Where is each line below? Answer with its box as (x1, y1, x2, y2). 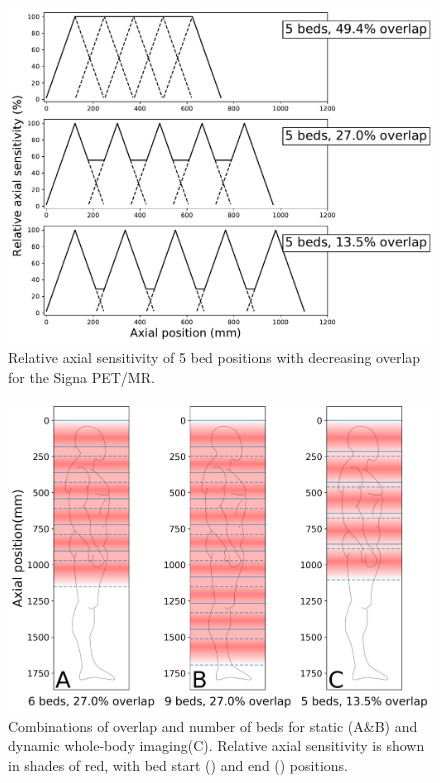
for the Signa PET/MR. (8, 366, 155, 387)
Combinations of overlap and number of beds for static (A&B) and (8, 715, 418, 736)
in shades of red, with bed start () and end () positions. (8, 754, 348, 775)
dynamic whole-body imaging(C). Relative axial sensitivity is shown (8, 735, 425, 756)
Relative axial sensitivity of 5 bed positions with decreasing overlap (8, 347, 421, 368)
